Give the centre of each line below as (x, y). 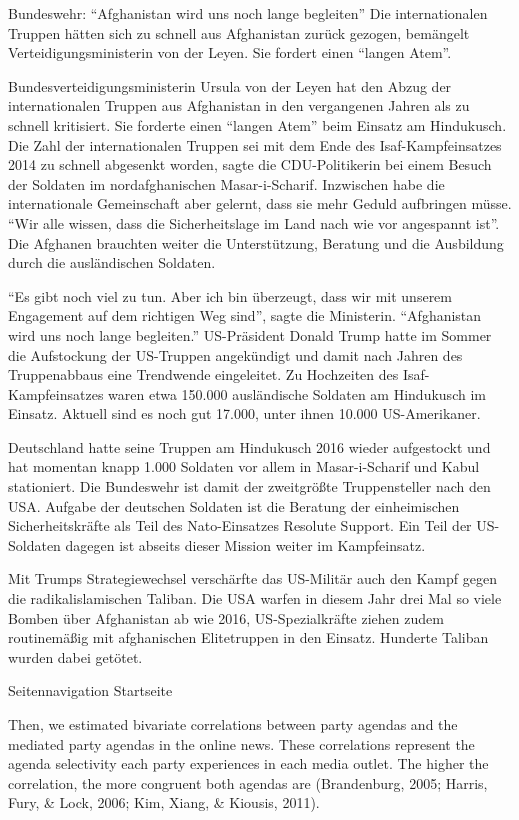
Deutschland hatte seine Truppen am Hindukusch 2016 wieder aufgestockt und (249, 446)
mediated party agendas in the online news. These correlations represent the (241, 743)
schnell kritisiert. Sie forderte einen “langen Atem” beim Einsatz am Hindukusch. (257, 124)
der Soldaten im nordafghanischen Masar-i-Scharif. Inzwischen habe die (226, 183)
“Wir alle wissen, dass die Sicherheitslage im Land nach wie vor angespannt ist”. (254, 222)
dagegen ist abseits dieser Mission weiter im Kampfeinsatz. (245, 544)
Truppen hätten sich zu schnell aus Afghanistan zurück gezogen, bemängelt (239, 32)
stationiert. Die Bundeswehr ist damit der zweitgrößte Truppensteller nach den (249, 486)
